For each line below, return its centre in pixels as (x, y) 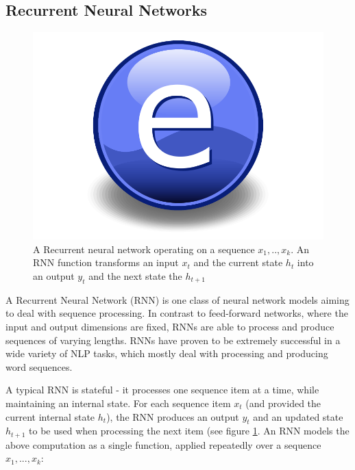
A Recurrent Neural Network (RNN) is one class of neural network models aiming (177, 299)
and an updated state (298, 416)
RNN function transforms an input (106, 262)
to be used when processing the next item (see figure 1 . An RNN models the (189, 431)
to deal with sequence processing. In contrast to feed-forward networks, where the (177, 313)
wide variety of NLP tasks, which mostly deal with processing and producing (167, 353)
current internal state (50, 416)
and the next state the (135, 275)
